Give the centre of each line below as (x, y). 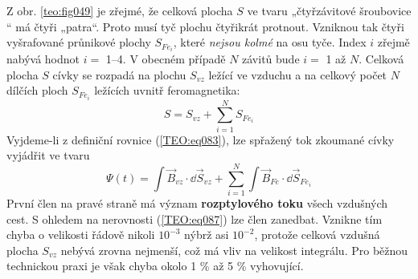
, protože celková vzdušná (317, 235)
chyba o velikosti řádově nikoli (81, 235)
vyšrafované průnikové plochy (79, 42)
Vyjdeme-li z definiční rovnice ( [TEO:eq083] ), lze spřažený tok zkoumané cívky (201, 139)
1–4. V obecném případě (166, 59)
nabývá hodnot (43, 59)
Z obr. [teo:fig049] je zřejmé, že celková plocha (120, 10)
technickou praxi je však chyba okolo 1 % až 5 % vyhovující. (155, 266)
